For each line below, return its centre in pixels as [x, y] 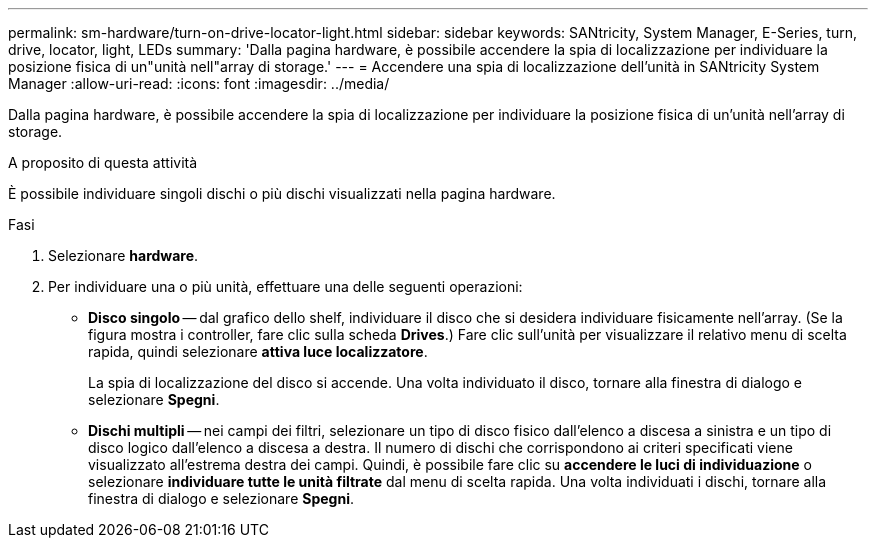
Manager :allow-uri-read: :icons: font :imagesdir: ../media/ [199, 83]
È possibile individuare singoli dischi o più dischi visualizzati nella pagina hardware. [282, 193]
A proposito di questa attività [103, 162]
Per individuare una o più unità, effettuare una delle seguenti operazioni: [285, 286]
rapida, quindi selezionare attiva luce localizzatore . [258, 351]
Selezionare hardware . [123, 255]
